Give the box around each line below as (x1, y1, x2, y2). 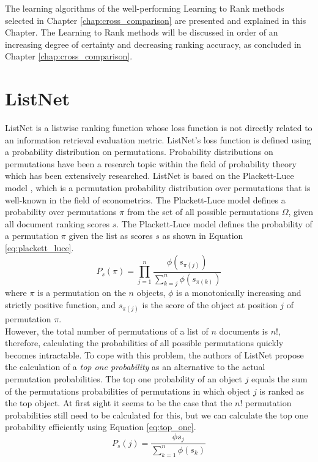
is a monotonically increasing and (176, 286, 301, 299)
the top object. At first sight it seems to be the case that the (5, 396, 232, 409)
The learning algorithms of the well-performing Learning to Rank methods (5, 2, 284, 14)
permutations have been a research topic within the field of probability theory (5, 157, 297, 170)
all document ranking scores (5, 217, 109, 230)
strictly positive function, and (5, 298, 116, 311)
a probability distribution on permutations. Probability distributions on (5, 145, 273, 158)
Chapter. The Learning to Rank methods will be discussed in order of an (5, 26, 278, 39)
